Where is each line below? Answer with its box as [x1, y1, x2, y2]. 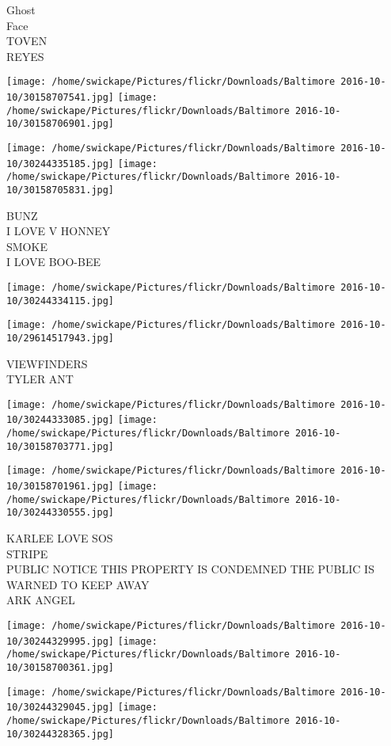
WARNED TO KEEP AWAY [6, 576, 150, 592]
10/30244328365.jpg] [6, 728, 115, 740]
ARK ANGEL [6, 592, 75, 608]
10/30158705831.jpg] [6, 184, 115, 196]
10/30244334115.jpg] [6, 295, 115, 306]
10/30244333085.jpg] [6, 414, 115, 426]
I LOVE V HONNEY [6, 223, 111, 239]
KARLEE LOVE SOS [6, 530, 113, 546]
